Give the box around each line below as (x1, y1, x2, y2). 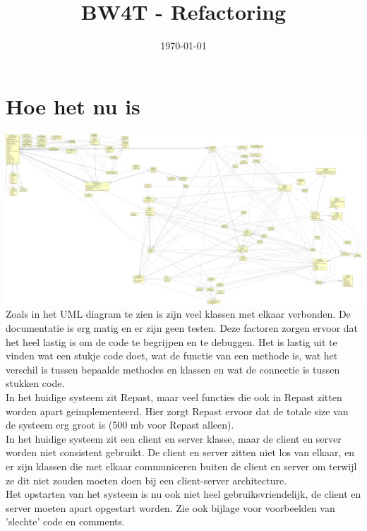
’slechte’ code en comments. (6, 514, 125, 529)
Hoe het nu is (6, 91, 140, 120)
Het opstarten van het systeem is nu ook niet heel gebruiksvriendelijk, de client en (6, 487, 361, 501)
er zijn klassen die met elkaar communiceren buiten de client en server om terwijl (6, 458, 357, 473)
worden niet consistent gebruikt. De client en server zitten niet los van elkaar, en (6, 445, 355, 460)
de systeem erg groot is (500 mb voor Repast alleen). (6, 417, 234, 432)
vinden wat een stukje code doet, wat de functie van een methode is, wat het (6, 348, 338, 363)
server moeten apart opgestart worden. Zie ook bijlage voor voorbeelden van (6, 500, 335, 515)
